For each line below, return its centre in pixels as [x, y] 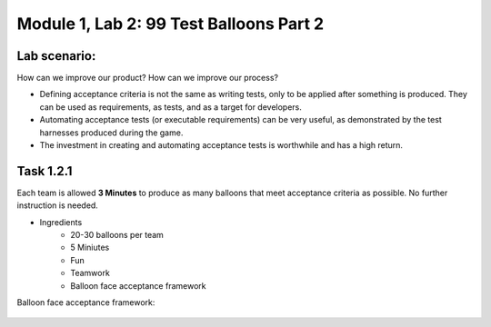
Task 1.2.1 [45, 171]
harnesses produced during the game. [111, 133]
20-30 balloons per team [117, 235]
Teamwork [90, 273]
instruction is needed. [58, 205]
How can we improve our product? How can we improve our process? [148, 78]
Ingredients [61, 222]
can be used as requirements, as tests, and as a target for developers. [170, 107]
